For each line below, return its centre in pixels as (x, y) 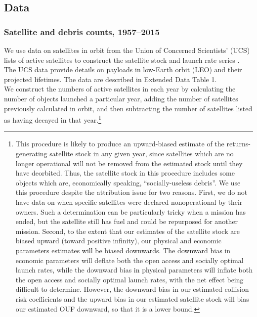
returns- (238, 144)
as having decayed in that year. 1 (53, 119)
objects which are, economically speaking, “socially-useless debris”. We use (128, 182)
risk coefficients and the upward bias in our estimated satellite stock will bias (132, 298)
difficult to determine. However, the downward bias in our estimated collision (132, 289)
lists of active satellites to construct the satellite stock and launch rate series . (122, 60)
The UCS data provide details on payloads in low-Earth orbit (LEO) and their (123, 69)
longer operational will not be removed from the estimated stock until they (129, 163)
